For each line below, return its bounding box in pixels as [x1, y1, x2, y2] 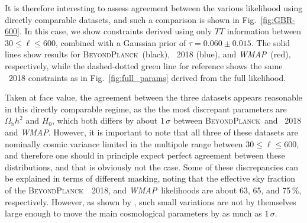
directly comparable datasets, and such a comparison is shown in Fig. [5, 13, 257, 25]
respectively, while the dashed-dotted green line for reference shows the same [5, 59, 283, 72]
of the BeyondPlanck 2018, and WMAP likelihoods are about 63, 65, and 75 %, [5, 183, 302, 196]
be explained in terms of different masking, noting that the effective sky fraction [5, 172, 296, 185]
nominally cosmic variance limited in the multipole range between [5, 137, 243, 150]
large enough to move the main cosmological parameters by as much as [5, 207, 262, 219]
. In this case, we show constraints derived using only [19, 25, 212, 37]
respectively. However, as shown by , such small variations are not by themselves [5, 195, 296, 208]
